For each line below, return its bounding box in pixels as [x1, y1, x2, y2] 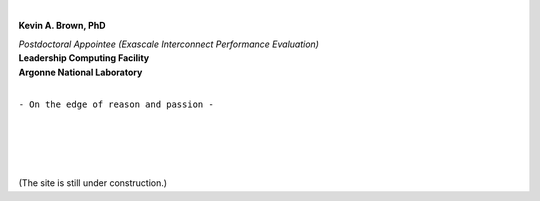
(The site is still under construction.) [18, 177, 168, 189]
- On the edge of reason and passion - [18, 99, 214, 110]
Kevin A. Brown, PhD [18, 20, 106, 32]
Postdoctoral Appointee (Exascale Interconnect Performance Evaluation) [18, 38, 320, 50]
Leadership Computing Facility [18, 52, 150, 64]
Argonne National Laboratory [18, 66, 143, 78]
